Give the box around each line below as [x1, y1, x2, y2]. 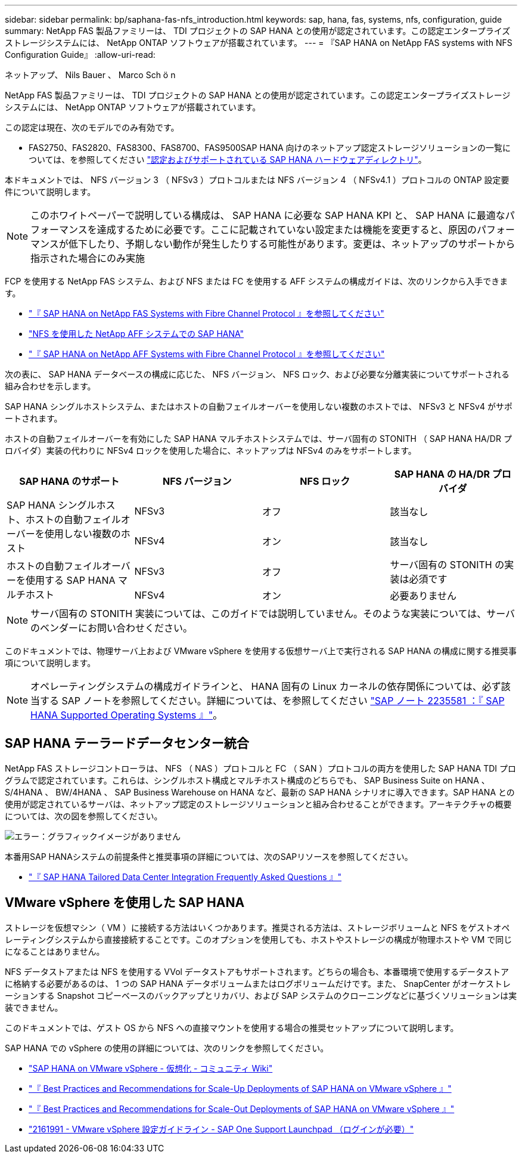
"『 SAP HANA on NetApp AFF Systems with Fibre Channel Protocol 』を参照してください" [29, 349, 385, 359]
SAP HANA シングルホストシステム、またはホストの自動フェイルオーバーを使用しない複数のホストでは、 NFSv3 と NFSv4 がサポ [5, 401, 512, 411]
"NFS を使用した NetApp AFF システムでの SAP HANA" [29, 329, 244, 339]
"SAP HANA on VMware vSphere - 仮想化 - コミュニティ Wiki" [29, 1063, 273, 1073]
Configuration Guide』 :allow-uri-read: [5, 49, 156, 60]
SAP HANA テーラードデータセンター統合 [5, 736, 249, 751]
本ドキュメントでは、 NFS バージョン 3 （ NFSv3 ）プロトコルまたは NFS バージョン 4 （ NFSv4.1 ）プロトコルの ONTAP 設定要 [5, 175, 509, 185]
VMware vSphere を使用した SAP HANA [5, 895, 245, 911]
